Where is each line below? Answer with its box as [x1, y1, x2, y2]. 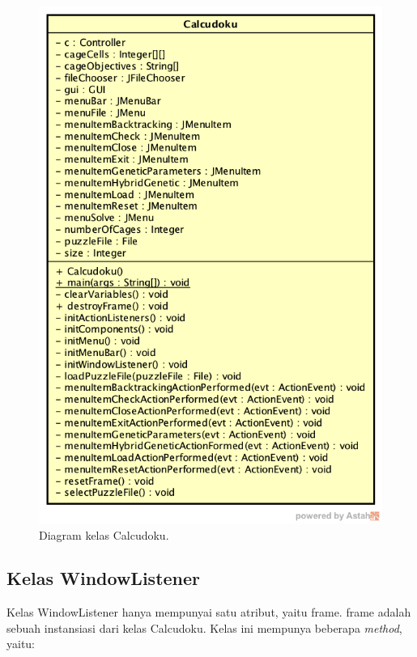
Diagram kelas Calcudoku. [39, 526, 169, 543]
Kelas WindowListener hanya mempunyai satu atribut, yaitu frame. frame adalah [6, 604, 411, 621]
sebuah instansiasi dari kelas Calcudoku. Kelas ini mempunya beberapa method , [6, 619, 402, 636]
